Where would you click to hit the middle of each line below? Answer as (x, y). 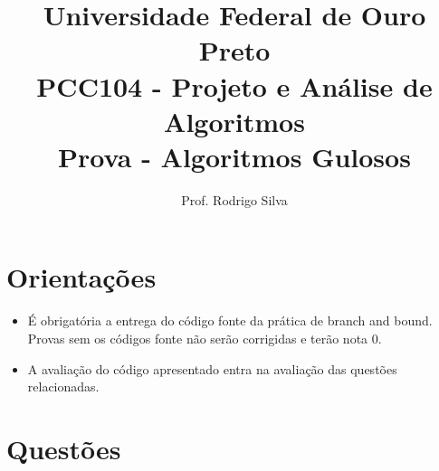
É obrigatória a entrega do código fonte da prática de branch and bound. (230, 320)
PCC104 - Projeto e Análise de (234, 85)
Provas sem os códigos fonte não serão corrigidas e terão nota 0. (205, 338)
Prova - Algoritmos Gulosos (234, 156)
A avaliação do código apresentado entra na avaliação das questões (212, 368)
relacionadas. (63, 386)
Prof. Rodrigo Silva (234, 199)
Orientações (81, 277)
